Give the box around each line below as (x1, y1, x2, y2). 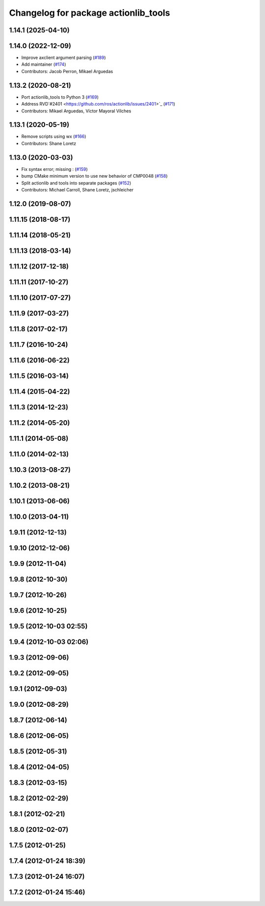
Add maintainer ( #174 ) (21, 61, 66, 67)
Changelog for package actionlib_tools (9, 7, 170, 18)
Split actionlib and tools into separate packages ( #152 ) (21, 180, 132, 186)
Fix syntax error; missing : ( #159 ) (21, 166, 88, 172)
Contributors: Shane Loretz (21, 140, 76, 146)
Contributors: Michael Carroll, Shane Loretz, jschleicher (21, 187, 134, 192)
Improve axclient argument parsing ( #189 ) (21, 54, 106, 61)
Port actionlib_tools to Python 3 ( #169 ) (21, 94, 99, 100)
